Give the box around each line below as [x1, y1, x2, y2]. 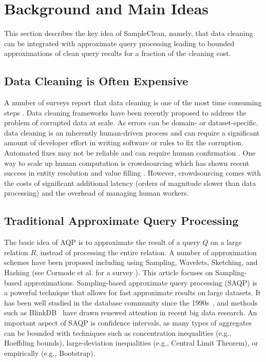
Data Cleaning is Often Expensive [4, 73, 188, 89]
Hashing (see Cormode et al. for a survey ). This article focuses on [4, 267, 213, 278]
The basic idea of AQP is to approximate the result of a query [4, 237, 200, 247]
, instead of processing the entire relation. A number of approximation [36, 246, 257, 257]
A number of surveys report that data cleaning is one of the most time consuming [4, 97, 262, 108]
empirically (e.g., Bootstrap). [4, 347, 96, 358]
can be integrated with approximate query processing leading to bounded [4, 37, 235, 48]
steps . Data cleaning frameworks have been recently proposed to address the [4, 107, 246, 118]
